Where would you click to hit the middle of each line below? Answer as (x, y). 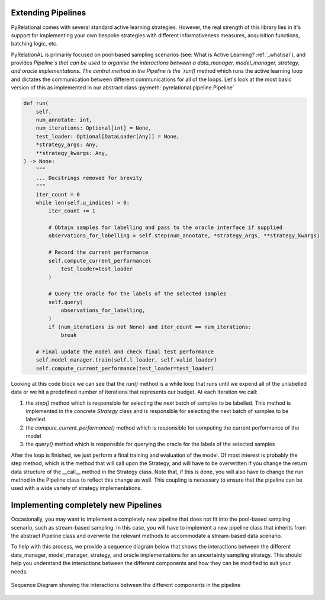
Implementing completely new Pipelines (86, 505)
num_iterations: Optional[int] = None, (94, 128)
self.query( (65, 302)
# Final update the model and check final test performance (125, 351)
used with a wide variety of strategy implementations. (76, 488)
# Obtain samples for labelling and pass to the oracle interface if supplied (165, 228)
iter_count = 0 (58, 194)
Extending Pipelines (49, 13)
